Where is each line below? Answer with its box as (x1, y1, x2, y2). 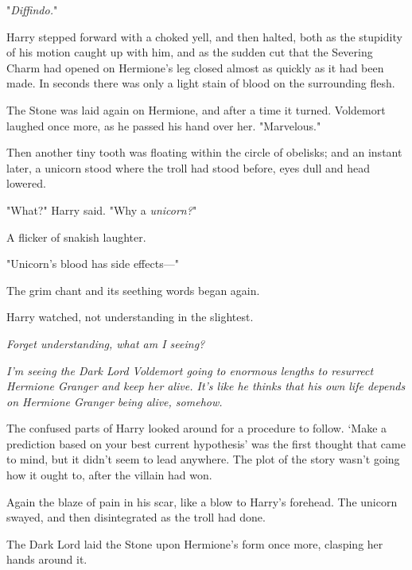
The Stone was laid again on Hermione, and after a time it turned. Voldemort (6, 101, 386, 118)
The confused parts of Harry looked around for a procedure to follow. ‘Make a (6, 420, 387, 436)
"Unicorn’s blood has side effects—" (6, 255, 179, 272)
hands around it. (6, 551, 87, 568)
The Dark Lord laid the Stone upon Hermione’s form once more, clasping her (6, 535, 383, 552)
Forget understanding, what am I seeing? (6, 335, 205, 351)
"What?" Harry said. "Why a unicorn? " (6, 201, 197, 218)
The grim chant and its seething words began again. (6, 281, 260, 298)
